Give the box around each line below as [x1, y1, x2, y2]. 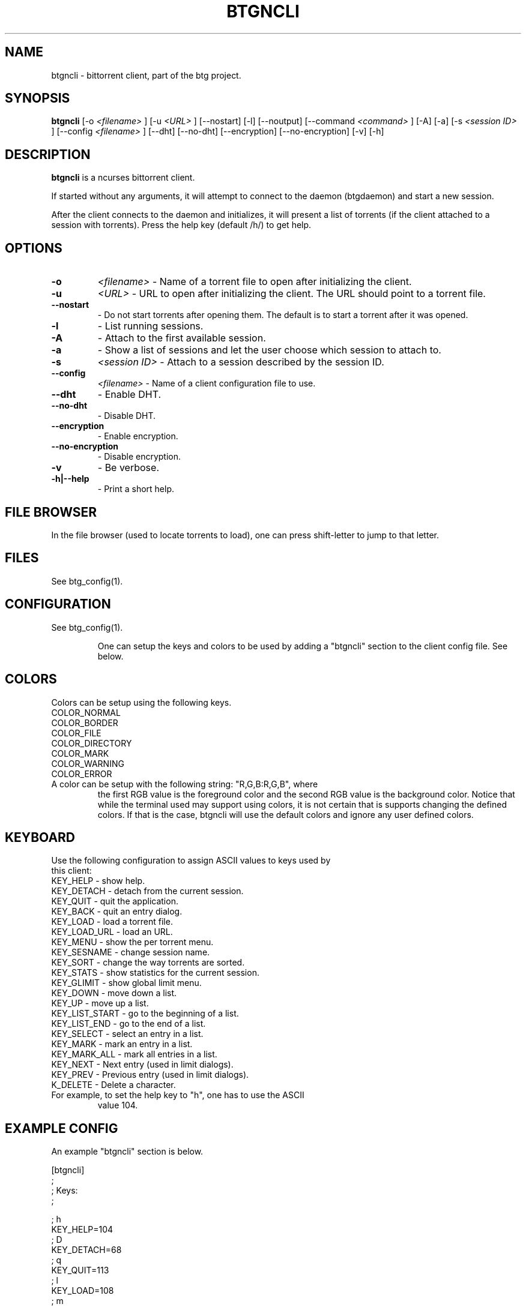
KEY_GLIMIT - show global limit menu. [51, 978, 202, 988]
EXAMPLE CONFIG [5, 1120, 118, 1136]
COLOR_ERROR [51, 768, 112, 779]
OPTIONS [5, 240, 62, 256]
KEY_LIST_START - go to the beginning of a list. [51, 1008, 239, 1019]
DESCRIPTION [5, 146, 91, 162]
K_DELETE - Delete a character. [51, 1080, 176, 1090]
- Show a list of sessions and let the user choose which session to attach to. [97, 344, 441, 356]
